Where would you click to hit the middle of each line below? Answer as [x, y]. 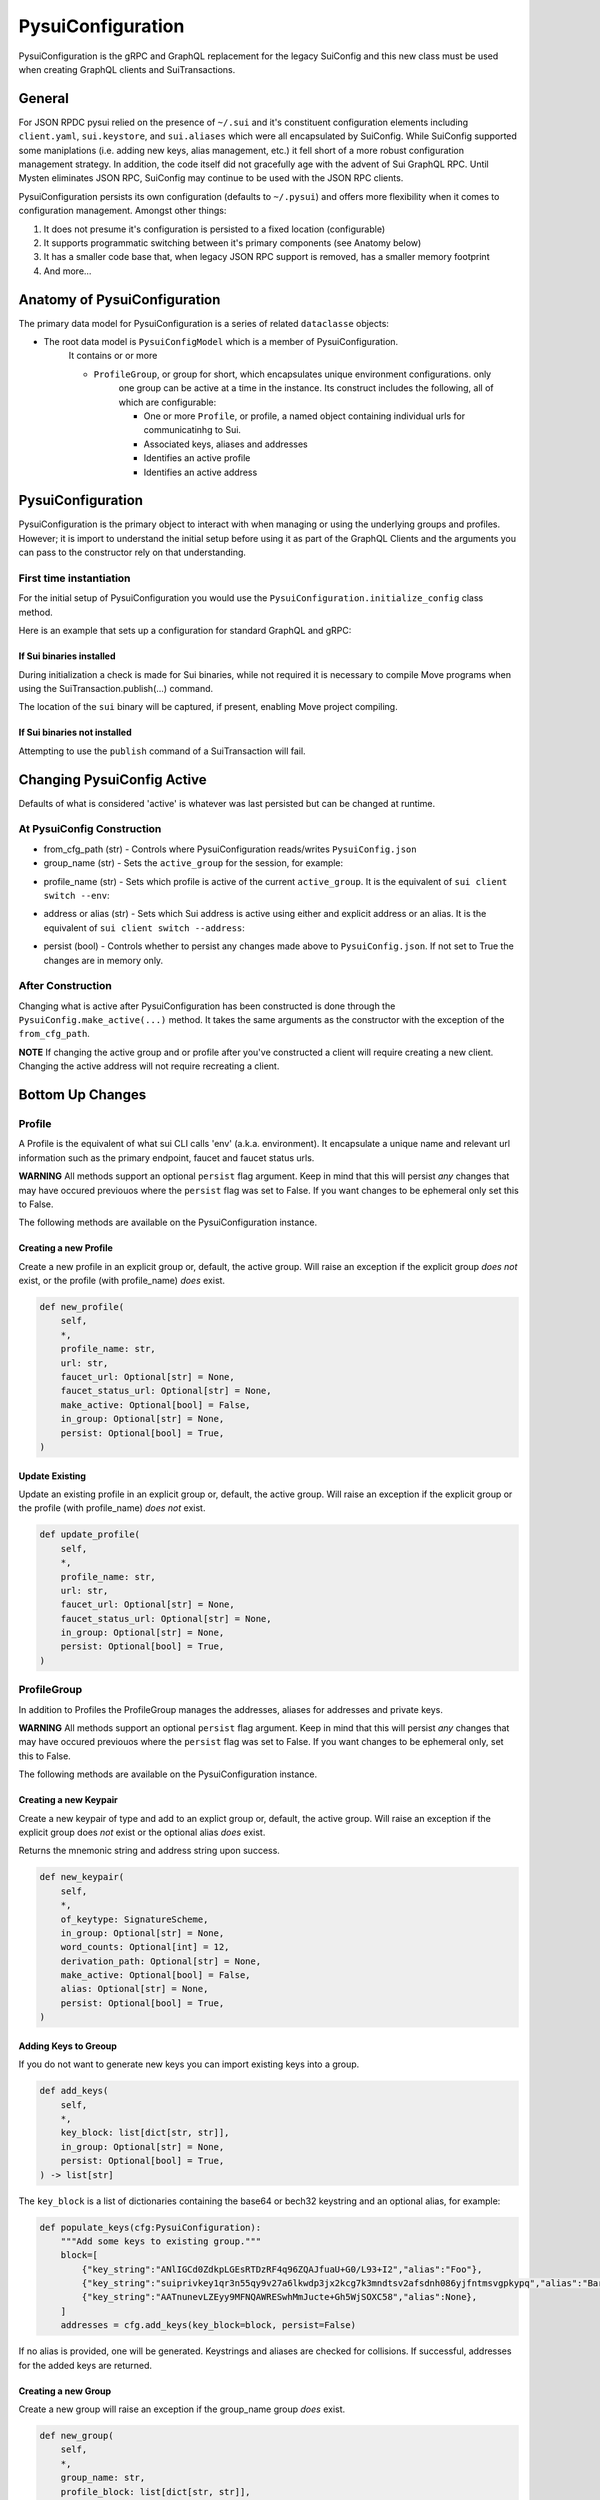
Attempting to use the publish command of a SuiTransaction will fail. [162, 751]
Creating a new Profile [66, 1248]
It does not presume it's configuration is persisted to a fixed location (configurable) [214, 229]
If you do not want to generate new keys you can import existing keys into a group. [189, 2064]
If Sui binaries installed [67, 656]
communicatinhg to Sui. [192, 430]
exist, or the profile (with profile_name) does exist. [121, 1281]
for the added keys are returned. [85, 2365]
